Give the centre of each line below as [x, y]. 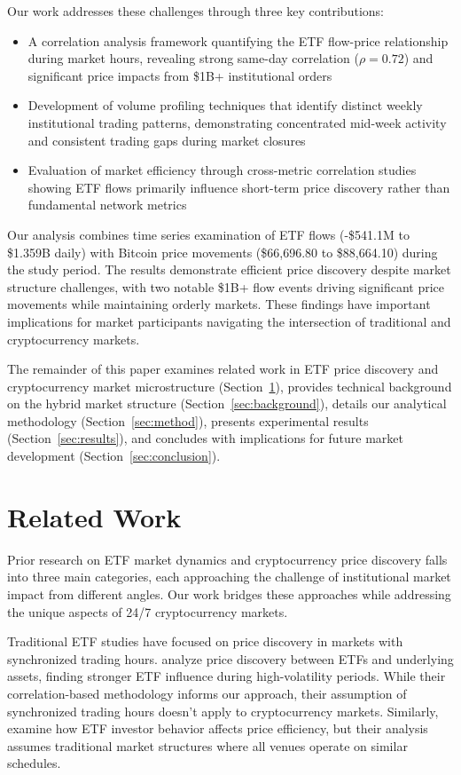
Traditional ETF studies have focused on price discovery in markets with [205, 641]
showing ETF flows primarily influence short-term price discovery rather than [239, 187]
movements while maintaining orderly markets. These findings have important [219, 304]
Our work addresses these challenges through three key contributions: [195, 11]
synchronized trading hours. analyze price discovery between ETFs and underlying [230, 658]
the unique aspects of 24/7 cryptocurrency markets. [148, 611]
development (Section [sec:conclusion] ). [114, 456]
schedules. [34, 763]
